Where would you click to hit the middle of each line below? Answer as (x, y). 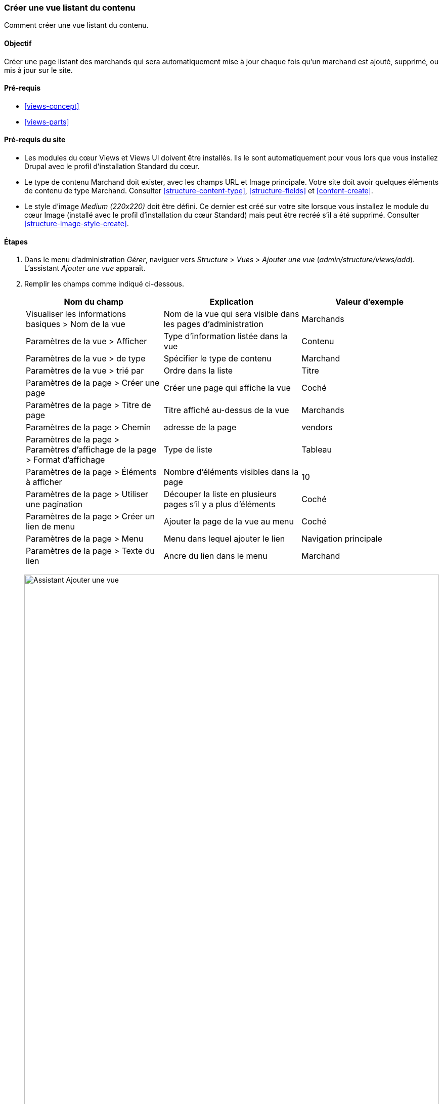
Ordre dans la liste (198, 371)
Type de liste (188, 450)
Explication (232, 302)
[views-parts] (47, 121)
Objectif (18, 43)
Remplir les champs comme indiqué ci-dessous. (104, 284)
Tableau (317, 450)
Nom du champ (94, 302)
